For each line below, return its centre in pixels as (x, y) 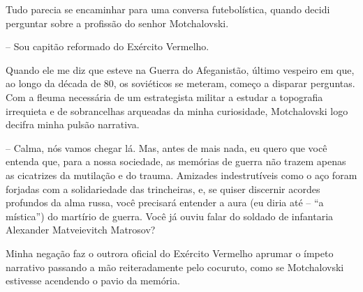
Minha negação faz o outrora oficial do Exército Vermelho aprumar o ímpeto (170, 253)
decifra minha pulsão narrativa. (73, 124)
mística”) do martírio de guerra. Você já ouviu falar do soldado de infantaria (170, 216)
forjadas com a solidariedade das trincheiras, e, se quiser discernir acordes (163, 189)
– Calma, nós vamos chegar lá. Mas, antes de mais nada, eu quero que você (166, 147)
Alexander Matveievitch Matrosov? (81, 230)
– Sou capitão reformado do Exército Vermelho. (108, 46)
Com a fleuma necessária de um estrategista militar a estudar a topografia (164, 97)
